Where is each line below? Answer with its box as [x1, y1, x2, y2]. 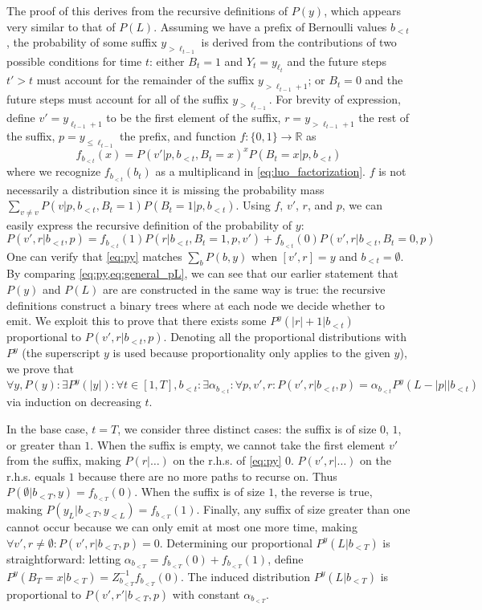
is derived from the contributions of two [201, 34, 397, 51]
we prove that [6, 360, 75, 376]
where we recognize [6, 163, 101, 180]
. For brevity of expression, [268, 90, 401, 107]
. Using [235, 197, 271, 213]
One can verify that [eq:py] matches [6, 247, 182, 264]
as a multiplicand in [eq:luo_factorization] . [155, 163, 366, 180]
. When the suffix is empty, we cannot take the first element [90, 436, 386, 453]
